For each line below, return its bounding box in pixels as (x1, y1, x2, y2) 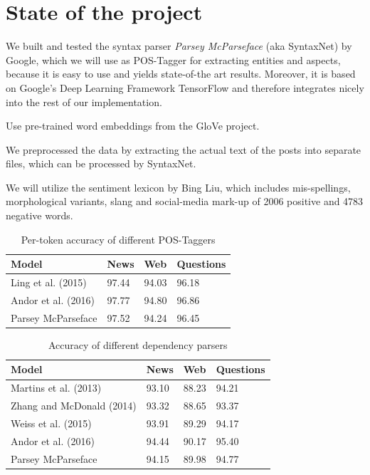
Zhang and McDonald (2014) (11, 398, 137, 413)
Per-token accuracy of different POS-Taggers (21, 231, 216, 246)
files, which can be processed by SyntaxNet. (6, 156, 196, 171)
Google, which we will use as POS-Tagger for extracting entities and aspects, (6, 52, 341, 67)
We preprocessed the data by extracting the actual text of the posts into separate (6, 142, 361, 157)
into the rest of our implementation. (6, 94, 162, 109)
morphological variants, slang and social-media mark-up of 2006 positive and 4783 (6, 194, 364, 209)
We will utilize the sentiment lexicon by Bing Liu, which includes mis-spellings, (6, 179, 351, 194)
